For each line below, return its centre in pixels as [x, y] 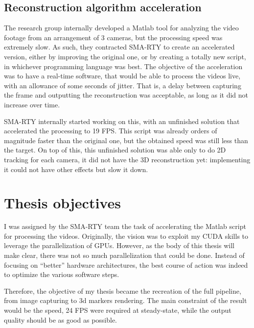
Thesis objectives [62, 203]
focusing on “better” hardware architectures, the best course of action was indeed [126, 265]
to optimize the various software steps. [62, 274]
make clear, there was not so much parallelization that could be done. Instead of [124, 255]
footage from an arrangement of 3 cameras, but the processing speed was [113, 37]
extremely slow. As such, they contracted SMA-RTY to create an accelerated [119, 47]
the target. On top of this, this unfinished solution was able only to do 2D [115, 150]
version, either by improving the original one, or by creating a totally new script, [125, 56]
